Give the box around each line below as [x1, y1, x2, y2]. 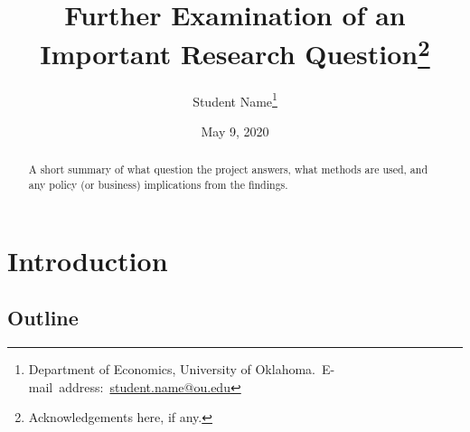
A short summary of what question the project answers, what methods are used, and [28, 162, 428, 177]
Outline [7, 304, 79, 332]
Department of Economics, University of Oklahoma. [28, 359, 315, 378]
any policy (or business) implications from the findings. [28, 176, 288, 192]
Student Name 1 [193, 89, 277, 110]
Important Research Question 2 [40, 32, 430, 72]
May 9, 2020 [201, 121, 269, 140]
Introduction [7, 241, 168, 278]
